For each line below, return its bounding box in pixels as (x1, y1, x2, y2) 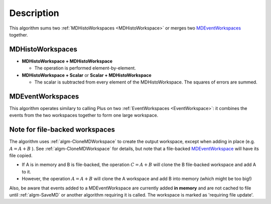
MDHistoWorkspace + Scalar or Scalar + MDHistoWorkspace (22, 72, 152, 78)
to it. (22, 168, 31, 174)
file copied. (9, 152, 33, 158)
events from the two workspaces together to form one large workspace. (9, 112, 159, 118)
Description (9, 7, 60, 18)
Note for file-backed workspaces (9, 125, 115, 134)
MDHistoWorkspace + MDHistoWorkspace (22, 58, 113, 64)
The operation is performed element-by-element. (34, 65, 137, 71)
